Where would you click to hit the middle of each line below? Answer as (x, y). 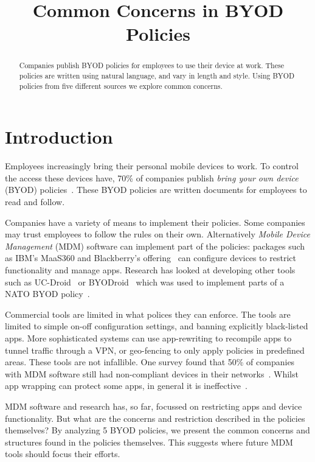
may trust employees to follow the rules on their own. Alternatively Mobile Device (157, 234)
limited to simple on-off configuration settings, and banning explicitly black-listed (157, 326)
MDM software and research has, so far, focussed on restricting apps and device (154, 406)
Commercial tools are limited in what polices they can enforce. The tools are (148, 314)
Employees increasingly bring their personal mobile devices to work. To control (152, 166)
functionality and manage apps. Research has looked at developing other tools (150, 270)
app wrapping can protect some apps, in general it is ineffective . (126, 386)
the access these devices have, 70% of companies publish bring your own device (152, 177)
